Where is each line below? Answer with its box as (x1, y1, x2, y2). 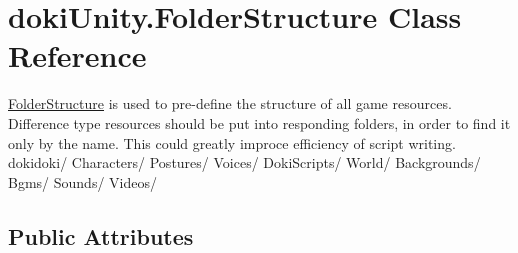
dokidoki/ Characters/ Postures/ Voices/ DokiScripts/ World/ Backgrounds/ (8, 152, 481, 173)
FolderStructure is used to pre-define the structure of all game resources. (8, 93, 452, 114)
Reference (8, 35, 147, 76)
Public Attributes (8, 220, 194, 251)
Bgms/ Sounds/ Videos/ (8, 171, 157, 192)
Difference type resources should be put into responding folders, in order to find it (8, 112, 511, 133)
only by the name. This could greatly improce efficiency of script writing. (8, 132, 456, 153)
